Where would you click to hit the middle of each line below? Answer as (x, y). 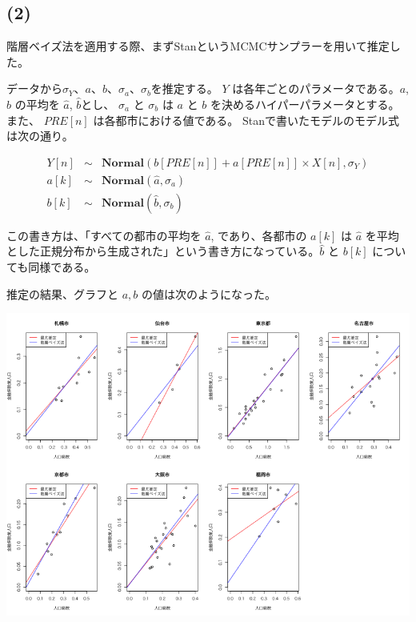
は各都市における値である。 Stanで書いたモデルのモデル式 (246, 120)
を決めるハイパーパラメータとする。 (305, 104)
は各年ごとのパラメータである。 (316, 88)
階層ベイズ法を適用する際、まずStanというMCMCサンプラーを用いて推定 (198, 46)
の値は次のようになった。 (208, 293)
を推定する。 (184, 88)
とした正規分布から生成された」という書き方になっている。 (163, 251)
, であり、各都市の (259, 235)
